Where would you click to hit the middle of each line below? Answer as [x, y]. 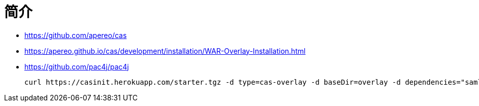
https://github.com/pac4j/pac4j [77, 66]
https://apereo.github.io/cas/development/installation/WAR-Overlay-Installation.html [165, 51]
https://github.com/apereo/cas [76, 35]
